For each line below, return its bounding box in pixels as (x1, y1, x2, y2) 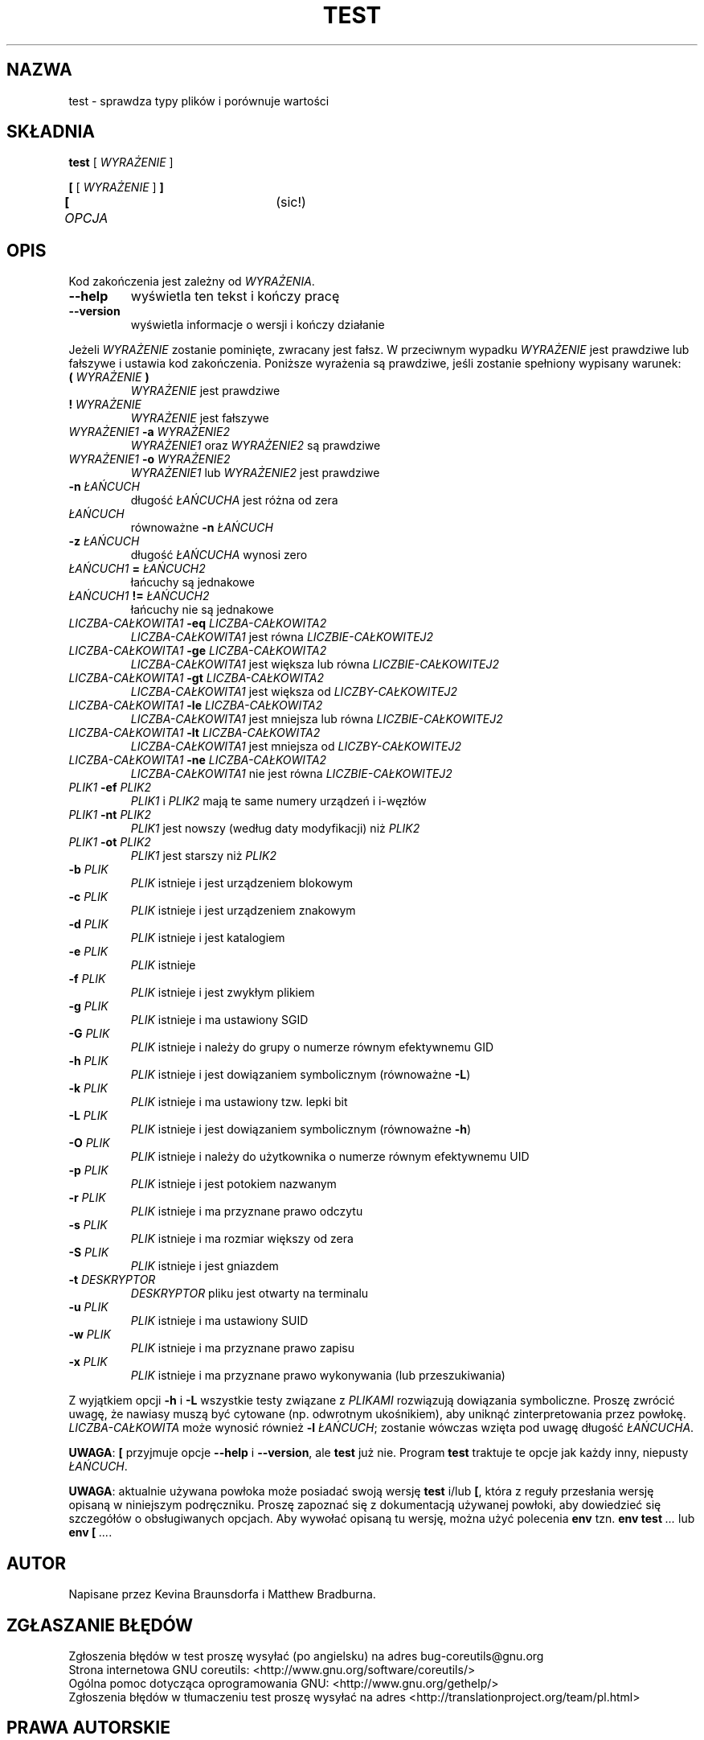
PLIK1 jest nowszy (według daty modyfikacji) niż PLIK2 (130, 821, 420, 836)
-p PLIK (68, 1163, 108, 1178)
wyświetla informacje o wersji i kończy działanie (130, 318, 385, 332)
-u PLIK (68, 1300, 108, 1314)
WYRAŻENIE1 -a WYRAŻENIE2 (68, 425, 231, 439)
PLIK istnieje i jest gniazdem (130, 1259, 279, 1273)
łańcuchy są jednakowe (130, 575, 255, 590)
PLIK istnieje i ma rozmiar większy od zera (130, 1232, 354, 1246)
